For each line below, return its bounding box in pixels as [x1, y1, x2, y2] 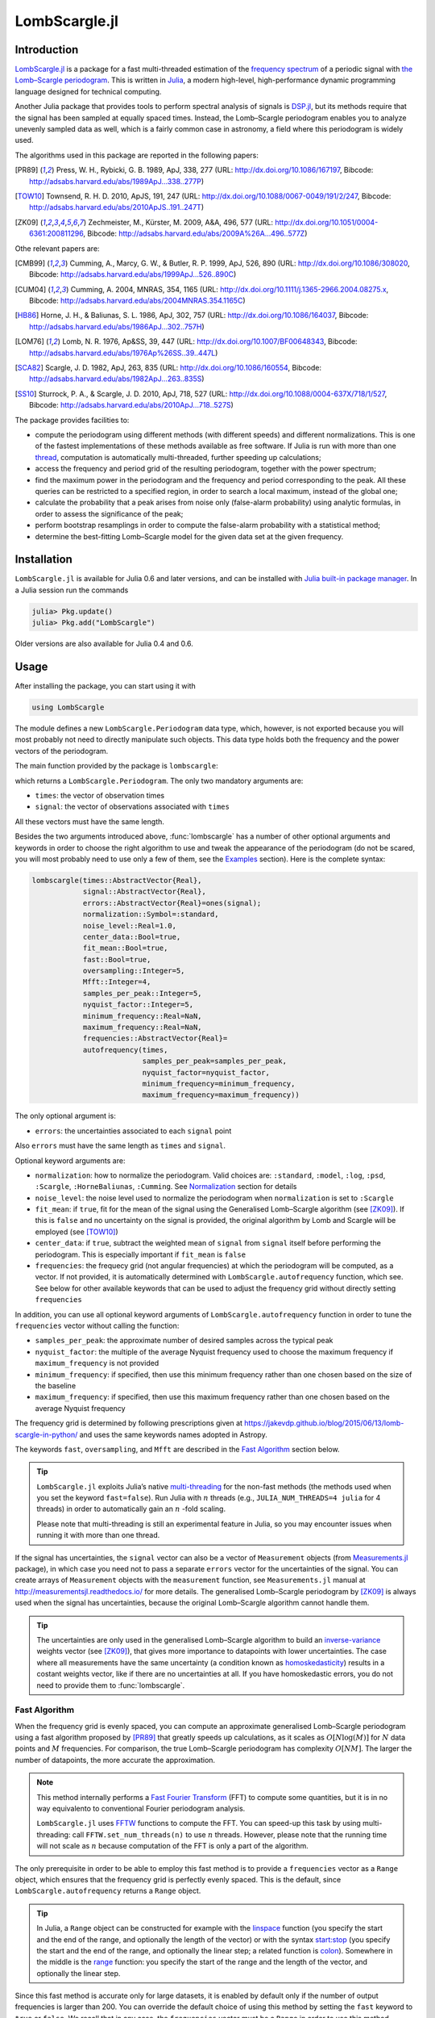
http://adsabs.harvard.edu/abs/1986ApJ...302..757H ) [29, 321, 205, 331]
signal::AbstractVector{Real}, [82, 887, 207, 896]
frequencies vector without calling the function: [14, 1321, 180, 1330]
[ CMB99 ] [14, 258, 46, 268]
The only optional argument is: [14, 1111, 116, 1121]
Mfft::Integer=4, [82, 978, 151, 986]
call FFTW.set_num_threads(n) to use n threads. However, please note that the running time [72, 1829, 387, 1840]
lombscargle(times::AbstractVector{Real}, [31, 876, 202, 885]
